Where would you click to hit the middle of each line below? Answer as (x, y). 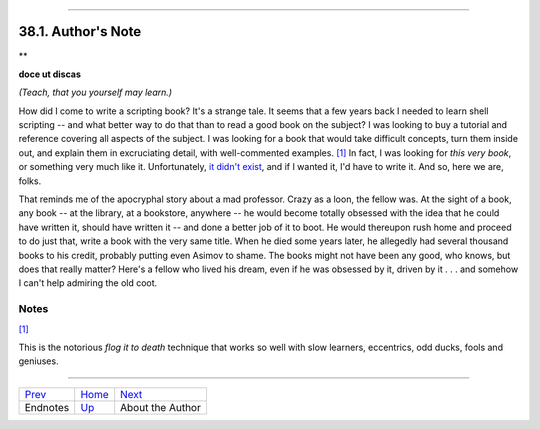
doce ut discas (50, 74)
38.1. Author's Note (80, 31)
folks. (30, 181)
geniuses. (38, 361)
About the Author (161, 407)
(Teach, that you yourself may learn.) (95, 92)
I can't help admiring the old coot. (88, 283)
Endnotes (47, 407)
